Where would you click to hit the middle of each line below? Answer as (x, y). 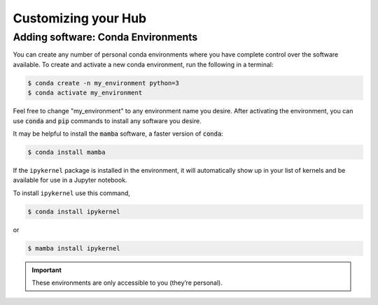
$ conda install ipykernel (74, 211)
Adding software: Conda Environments (105, 37)
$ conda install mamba (66, 152)
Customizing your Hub (80, 18)
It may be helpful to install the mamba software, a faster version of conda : (118, 134)
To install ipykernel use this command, (72, 193)
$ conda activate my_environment (85, 93)
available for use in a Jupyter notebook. (70, 180)
